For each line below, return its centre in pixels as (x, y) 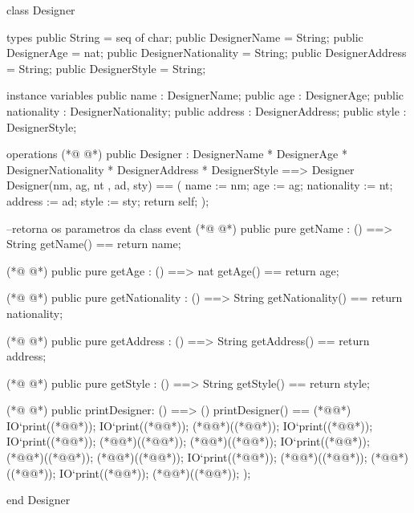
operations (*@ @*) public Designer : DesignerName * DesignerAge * (177, 154)
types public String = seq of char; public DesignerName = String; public (185, 37)
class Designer (41, 10)
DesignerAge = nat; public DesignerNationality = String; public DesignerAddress (207, 53)
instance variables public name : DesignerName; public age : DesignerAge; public (205, 95)
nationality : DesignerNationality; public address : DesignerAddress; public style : (207, 110)
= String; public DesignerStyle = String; (106, 68)
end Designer (39, 500)
